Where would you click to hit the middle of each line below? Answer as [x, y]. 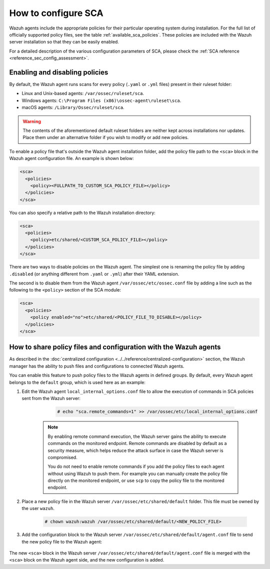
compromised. [62, 457]
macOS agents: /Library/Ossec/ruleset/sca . [73, 107]
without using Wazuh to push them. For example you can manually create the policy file [138, 473]
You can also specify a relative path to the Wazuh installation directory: [82, 212]
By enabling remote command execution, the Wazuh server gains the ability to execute [137, 436]
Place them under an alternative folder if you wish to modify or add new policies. [106, 137]
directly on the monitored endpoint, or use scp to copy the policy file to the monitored [136, 480]
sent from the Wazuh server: [51, 398]
